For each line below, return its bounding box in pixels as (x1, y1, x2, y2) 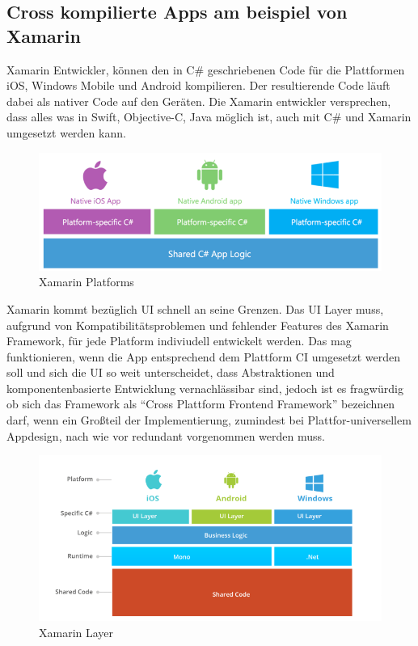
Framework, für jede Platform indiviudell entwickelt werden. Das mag (6, 332, 352, 349)
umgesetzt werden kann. (6, 124, 126, 141)
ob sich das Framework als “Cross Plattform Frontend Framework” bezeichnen (6, 395, 395, 412)
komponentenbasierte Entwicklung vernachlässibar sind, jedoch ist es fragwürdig (6, 379, 403, 396)
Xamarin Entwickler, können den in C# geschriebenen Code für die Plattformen (6, 61, 405, 78)
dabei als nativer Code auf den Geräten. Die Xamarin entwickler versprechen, (6, 92, 391, 109)
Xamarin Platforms (39, 273, 134, 290)
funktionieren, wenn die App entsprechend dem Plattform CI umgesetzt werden (6, 348, 401, 365)
